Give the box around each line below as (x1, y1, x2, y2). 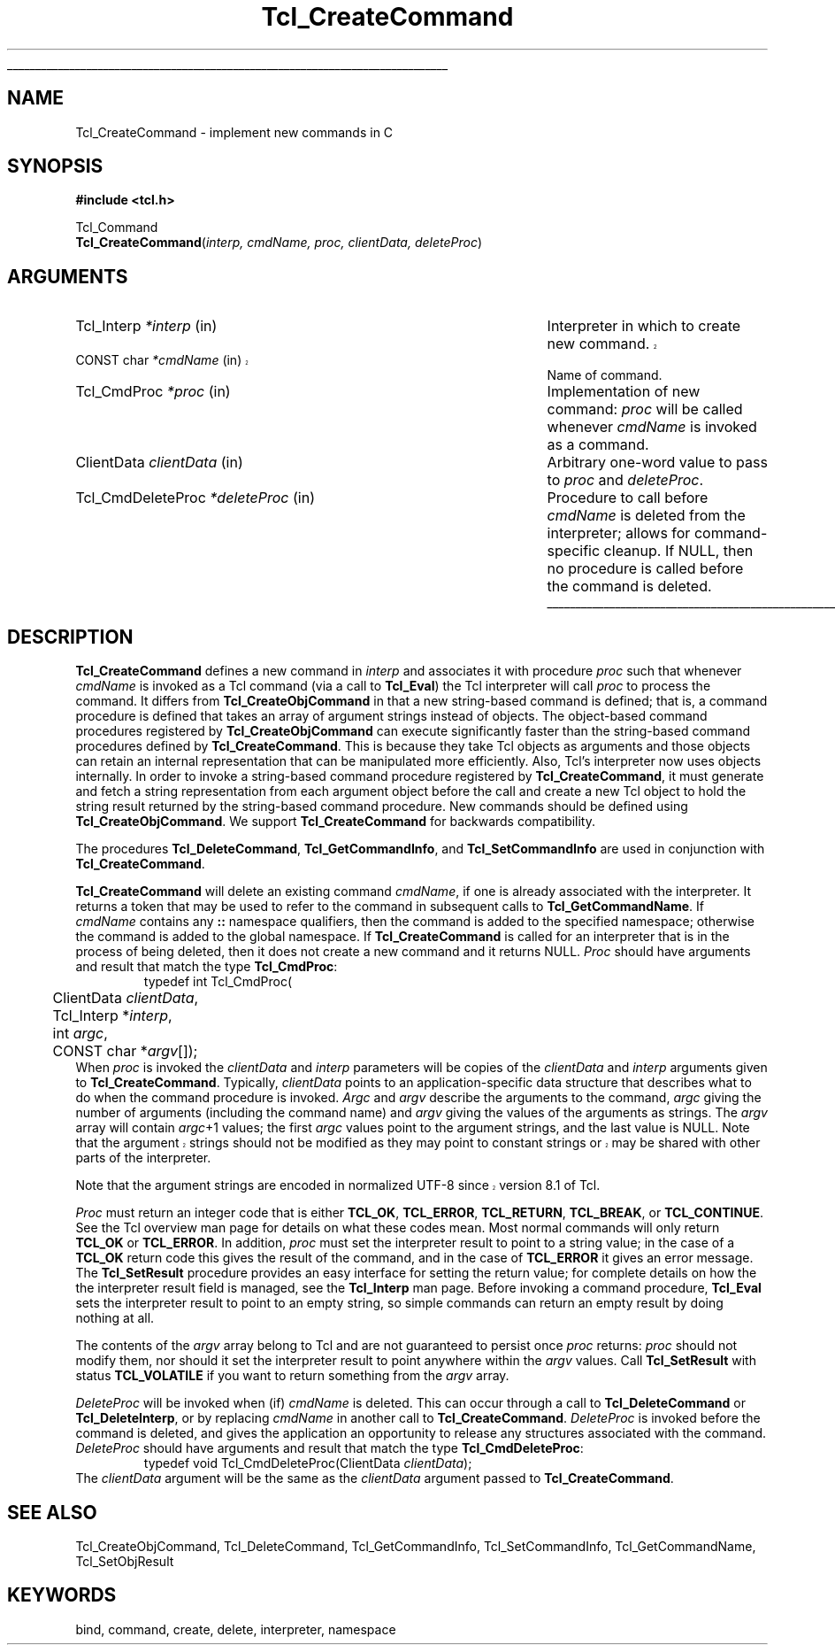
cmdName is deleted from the (547, 506, 746, 525)
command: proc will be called (547, 400, 743, 419)
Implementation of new (547, 382, 701, 401)
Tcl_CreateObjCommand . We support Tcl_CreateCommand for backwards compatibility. (75, 814, 596, 830)
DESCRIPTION (7, 625, 134, 648)
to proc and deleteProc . (547, 471, 704, 490)
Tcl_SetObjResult (75, 1553, 174, 1569)
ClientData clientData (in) (75, 453, 243, 472)
